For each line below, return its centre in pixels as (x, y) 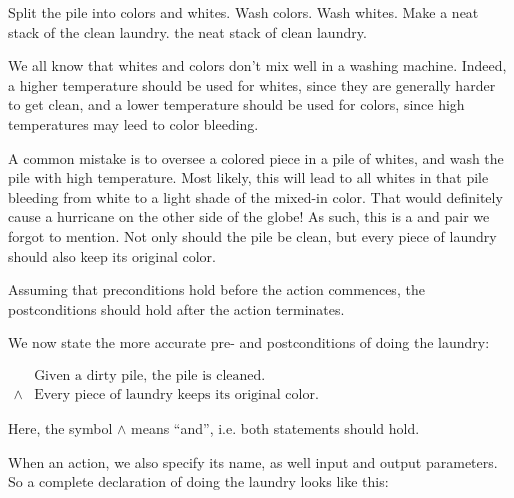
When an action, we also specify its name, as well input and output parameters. (253, 461)
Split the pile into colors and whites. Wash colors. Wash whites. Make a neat (243, 12)
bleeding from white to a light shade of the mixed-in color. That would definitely (255, 196)
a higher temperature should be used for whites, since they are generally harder (252, 84)
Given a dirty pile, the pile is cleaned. (150, 375)
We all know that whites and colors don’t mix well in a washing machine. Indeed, (257, 65)
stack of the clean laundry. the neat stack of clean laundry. (187, 31)
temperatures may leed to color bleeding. (133, 123)
